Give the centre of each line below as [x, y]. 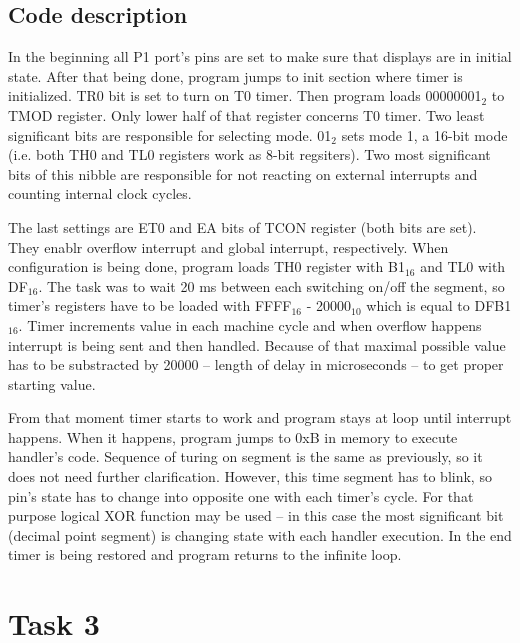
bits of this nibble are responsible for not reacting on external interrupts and [243, 173]
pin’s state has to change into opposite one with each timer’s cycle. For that [241, 495]
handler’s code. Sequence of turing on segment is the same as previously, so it [245, 456]
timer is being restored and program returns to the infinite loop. [205, 554]
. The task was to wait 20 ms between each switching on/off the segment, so [271, 285]
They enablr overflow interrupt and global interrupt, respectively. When [228, 246]
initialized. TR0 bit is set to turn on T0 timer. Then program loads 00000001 [245, 95]
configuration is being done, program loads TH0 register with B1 [206, 266]
